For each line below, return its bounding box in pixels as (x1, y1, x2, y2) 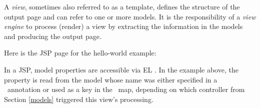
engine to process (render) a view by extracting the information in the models (4, 21, 243, 31)
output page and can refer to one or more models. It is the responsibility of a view (4, 11, 256, 21)
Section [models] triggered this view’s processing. (4, 93, 153, 104)
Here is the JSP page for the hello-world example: (4, 47, 156, 58)
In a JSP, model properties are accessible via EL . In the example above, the (4, 64, 238, 74)
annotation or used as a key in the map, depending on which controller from (7, 84, 245, 94)
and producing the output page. (4, 30, 101, 41)
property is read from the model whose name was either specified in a (4, 74, 217, 84)
